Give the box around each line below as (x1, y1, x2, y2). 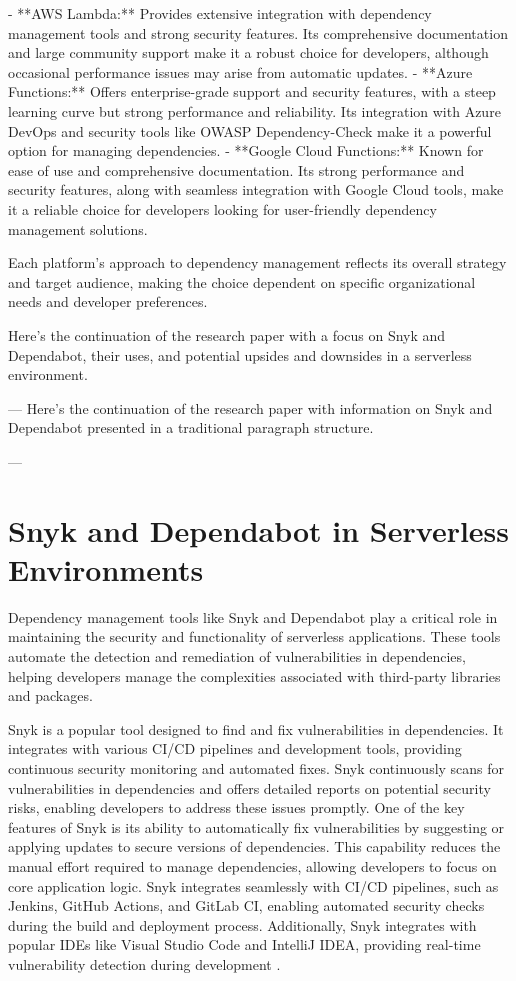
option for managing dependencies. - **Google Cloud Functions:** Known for (8, 140, 484, 161)
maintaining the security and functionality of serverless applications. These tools (8, 626, 501, 647)
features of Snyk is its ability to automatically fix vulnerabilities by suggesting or (8, 816, 505, 837)
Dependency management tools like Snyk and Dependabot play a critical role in (8, 606, 498, 627)
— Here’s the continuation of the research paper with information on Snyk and (8, 397, 493, 418)
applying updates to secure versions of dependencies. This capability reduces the (8, 836, 501, 857)
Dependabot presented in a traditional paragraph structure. (8, 417, 374, 438)
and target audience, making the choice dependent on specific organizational (8, 271, 476, 292)
